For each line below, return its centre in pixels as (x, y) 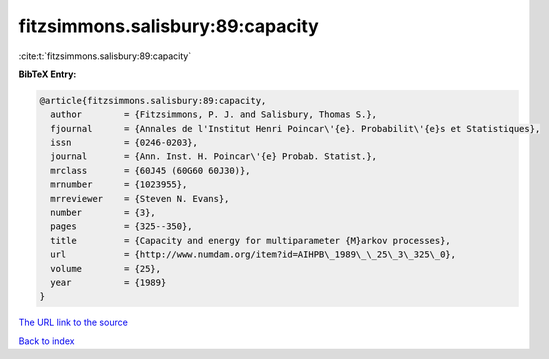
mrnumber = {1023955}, (119, 184)
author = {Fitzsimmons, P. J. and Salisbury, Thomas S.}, (214, 114)
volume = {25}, (106, 268)
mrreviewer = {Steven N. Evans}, (140, 198)
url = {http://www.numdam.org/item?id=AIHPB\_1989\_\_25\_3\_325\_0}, (253, 254)
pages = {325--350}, (122, 226)
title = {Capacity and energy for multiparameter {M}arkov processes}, (251, 240)
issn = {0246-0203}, (124, 143)
